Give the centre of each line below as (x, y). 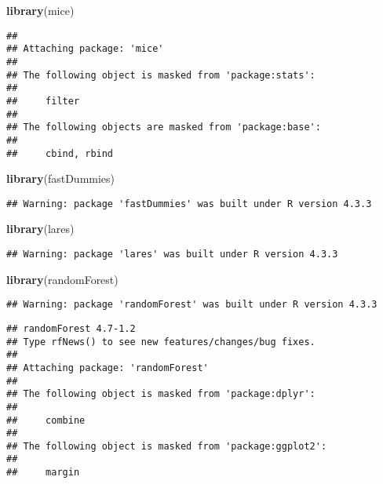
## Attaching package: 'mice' (85, 49)
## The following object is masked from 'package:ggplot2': (167, 446)
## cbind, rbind (60, 153)
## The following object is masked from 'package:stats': (161, 75)
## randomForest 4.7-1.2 (71, 328)
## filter (43, 101)
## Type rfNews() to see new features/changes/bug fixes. (161, 342)
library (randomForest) (62, 279)
